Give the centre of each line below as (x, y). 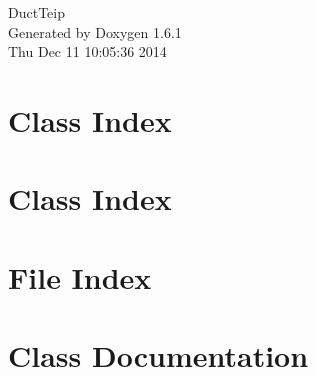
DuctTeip (36, 12)
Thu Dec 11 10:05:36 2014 (87, 51)
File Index (80, 276)
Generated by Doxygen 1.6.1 (95, 31)
